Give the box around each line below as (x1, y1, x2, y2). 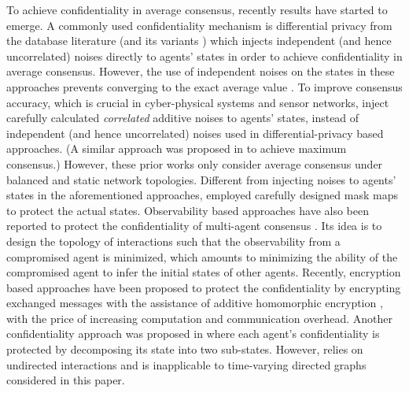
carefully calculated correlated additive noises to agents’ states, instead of (6, 109, 359, 126)
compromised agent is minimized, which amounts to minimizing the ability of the (6, 248, 398, 265)
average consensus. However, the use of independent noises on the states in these (6, 63, 395, 80)
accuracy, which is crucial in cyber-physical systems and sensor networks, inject (6, 94, 389, 110)
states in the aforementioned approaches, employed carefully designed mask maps (6, 187, 398, 203)
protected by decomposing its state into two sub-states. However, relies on (6, 341, 363, 358)
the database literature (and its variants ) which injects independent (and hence (6, 32, 392, 49)
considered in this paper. (6, 372, 125, 388)
